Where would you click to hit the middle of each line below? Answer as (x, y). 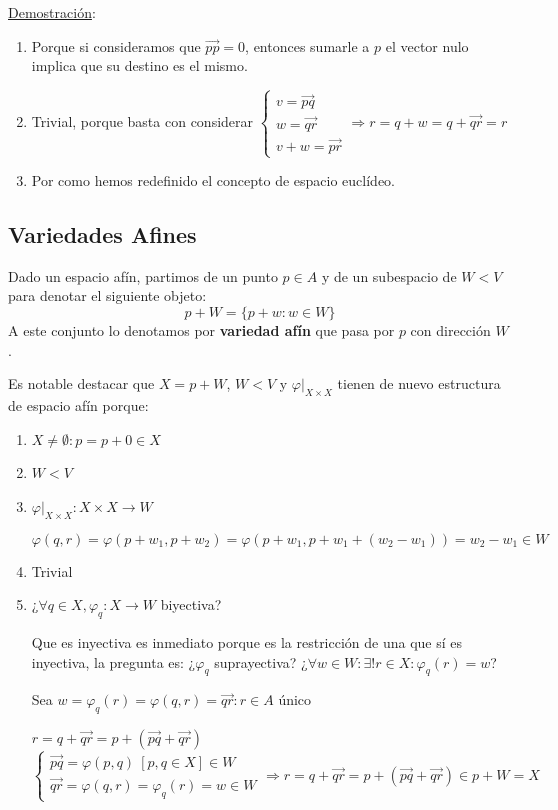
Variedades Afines (102, 234)
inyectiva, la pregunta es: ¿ (113, 661)
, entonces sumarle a (307, 45)
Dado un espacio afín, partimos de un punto (143, 275)
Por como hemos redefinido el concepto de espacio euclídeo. (213, 180)
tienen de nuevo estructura (419, 383)
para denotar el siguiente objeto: (107, 295)
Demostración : (52, 12)
